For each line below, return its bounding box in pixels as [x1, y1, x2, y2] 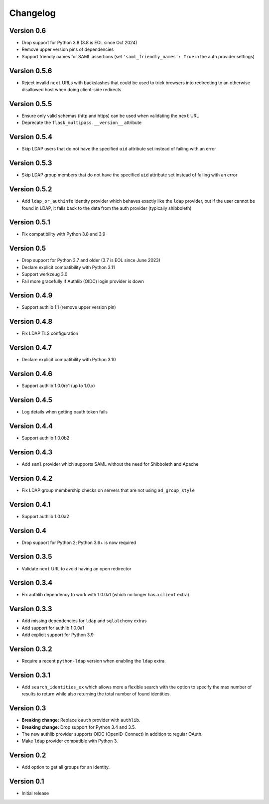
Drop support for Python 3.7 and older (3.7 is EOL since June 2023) [21, 257, 160, 264]
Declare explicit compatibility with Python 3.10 [21, 357, 116, 363]
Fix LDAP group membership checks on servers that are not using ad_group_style [21, 487, 195, 493]
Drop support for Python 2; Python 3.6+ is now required [21, 539, 136, 545]
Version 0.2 [9, 751, 46, 760]
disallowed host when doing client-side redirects [21, 87, 122, 93]
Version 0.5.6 [9, 66, 52, 75]
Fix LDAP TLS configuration [21, 330, 79, 336]
